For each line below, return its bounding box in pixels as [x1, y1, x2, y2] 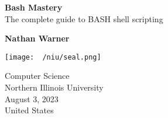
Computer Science [5, 70, 70, 82]
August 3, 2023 [5, 92, 59, 105]
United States [5, 104, 54, 116]
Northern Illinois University [5, 81, 104, 93]
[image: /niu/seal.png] [5, 53, 101, 61]
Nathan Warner [5, 32, 70, 44]
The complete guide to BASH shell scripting [5, 12, 163, 25]
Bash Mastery [5, 1, 63, 13]
